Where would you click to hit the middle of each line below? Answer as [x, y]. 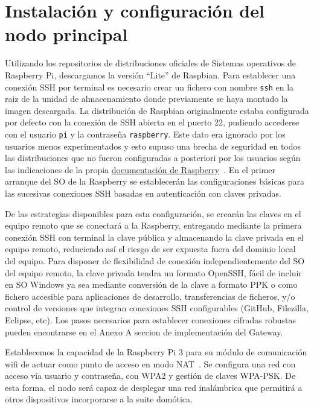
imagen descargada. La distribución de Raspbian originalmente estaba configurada [157, 110]
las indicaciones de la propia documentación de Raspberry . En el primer [140, 169]
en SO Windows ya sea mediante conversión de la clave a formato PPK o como [151, 284]
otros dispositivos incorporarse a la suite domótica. [99, 399]
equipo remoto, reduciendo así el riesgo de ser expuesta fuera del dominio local [150, 249]
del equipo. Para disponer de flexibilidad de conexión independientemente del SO [155, 260]
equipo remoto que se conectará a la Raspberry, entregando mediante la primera [153, 225]
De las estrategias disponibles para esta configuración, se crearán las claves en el [153, 213]
